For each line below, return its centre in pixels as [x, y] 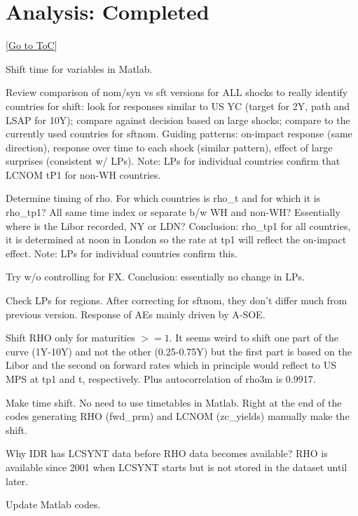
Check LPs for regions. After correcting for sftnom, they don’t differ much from [177, 300]
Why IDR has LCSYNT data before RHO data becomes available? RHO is [167, 453]
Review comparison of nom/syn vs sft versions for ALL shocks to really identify [177, 92]
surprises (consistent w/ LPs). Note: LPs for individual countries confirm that [173, 161]
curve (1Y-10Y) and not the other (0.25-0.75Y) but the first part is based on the [179, 351]
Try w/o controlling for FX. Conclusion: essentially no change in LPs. [155, 277]
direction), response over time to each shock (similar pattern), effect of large [169, 147]
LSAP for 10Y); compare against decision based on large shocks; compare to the [178, 120]
